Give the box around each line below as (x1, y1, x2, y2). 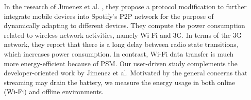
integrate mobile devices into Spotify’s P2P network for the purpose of (4, 11, 214, 21)
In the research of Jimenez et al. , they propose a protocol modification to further (4, 1, 247, 11)
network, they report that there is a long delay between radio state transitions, (4, 39, 238, 49)
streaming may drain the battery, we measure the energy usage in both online (4, 77, 235, 87)
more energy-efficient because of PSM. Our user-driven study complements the (4, 58, 237, 68)
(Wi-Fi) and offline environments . (4, 86, 104, 97)
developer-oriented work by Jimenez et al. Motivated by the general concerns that (4, 68, 248, 78)
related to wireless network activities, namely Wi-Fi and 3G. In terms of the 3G (4, 29, 242, 40)
